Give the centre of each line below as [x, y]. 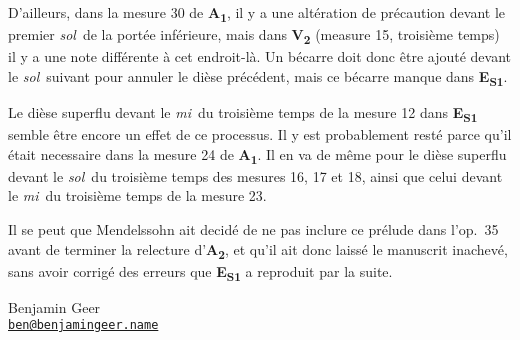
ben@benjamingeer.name [83, 325]
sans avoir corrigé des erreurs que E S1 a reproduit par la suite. [200, 272]
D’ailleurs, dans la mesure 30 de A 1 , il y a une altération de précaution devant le [257, 13]
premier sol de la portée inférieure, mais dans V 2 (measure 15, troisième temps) [254, 35]
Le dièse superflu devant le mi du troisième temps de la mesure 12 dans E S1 [243, 113]
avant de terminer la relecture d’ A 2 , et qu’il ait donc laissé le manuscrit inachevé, [258, 250]
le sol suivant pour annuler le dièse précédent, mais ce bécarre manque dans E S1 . [258, 77]
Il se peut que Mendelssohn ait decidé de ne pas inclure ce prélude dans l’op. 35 [253, 229]
